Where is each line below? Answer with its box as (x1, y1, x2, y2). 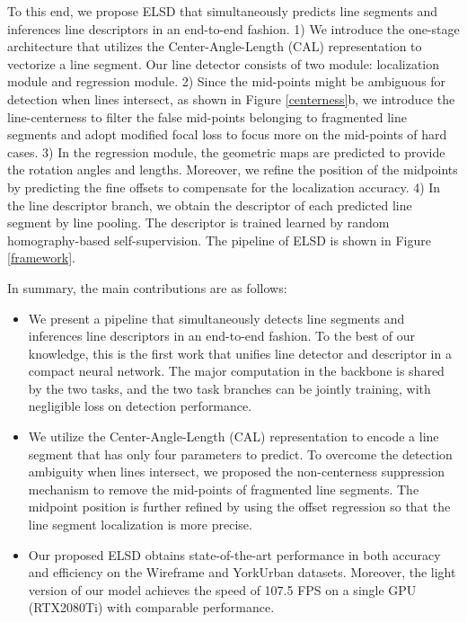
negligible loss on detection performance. (28, 396, 252, 415)
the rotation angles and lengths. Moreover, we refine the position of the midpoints (7, 160, 458, 179)
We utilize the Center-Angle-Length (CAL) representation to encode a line (28, 427, 439, 446)
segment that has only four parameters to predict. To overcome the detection (28, 444, 453, 463)
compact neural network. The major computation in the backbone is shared (28, 361, 445, 380)
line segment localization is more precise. (28, 515, 252, 534)
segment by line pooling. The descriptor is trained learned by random (7, 213, 390, 232)
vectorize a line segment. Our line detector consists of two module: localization (7, 54, 440, 73)
